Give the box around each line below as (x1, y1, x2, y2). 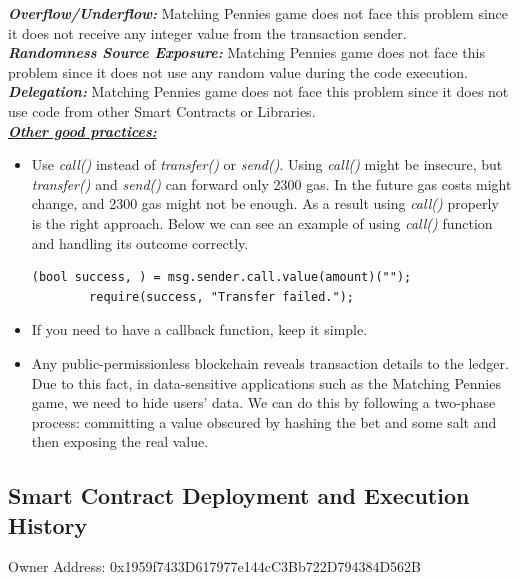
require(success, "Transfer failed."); (89, 289, 354, 304)
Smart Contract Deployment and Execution (8, 480, 470, 511)
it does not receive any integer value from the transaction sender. (8, 22, 407, 43)
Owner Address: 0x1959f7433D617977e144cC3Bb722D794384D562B (8, 556, 422, 577)
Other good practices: (8, 120, 157, 141)
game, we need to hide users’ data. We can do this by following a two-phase (31, 392, 496, 413)
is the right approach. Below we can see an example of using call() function (31, 212, 493, 233)
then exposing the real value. (31, 431, 209, 452)
